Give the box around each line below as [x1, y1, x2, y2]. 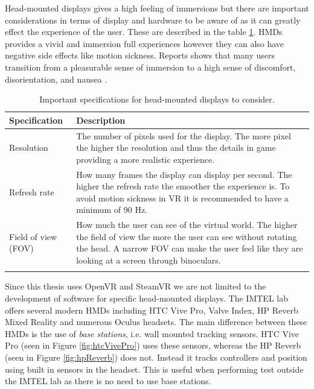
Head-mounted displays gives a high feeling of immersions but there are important [5, 2, 309, 14]
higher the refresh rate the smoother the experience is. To [76, 180, 290, 192]
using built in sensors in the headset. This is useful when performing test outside [5, 362, 304, 375]
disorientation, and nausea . [5, 72, 107, 85]
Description [76, 113, 126, 126]
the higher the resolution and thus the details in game [76, 141, 276, 154]
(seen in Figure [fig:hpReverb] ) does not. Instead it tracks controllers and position [5, 350, 307, 363]
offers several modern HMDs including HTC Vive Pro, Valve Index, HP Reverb [5, 303, 298, 316]
